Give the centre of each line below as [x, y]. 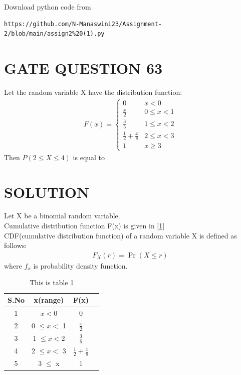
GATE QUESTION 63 [83, 68]
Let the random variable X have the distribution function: [93, 92]
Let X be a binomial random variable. [62, 216]
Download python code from [48, 7]
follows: [16, 245]
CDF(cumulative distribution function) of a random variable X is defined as [120, 235]
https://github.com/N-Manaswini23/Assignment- [83, 24]
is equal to [89, 157]
